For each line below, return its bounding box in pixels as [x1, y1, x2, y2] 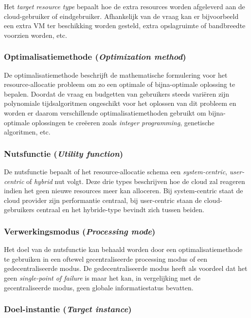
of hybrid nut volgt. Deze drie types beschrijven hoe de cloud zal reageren [26, 176, 245, 186]
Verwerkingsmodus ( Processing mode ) [4, 225, 156, 237]
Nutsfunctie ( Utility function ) [4, 147, 123, 159]
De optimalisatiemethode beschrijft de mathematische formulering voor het [4, 69, 228, 80]
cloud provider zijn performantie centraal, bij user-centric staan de [4, 195, 202, 205]
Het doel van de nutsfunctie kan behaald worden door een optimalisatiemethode [4, 244, 243, 254]
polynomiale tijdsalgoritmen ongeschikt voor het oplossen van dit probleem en [4, 98, 236, 108]
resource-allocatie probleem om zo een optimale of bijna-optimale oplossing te [4, 79, 235, 89]
